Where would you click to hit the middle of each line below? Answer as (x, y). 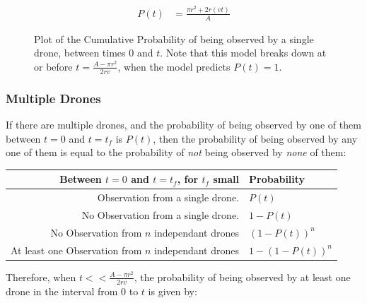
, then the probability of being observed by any (255, 138)
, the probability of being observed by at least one (242, 277)
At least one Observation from (76, 250)
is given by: (173, 291)
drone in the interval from (62, 291)
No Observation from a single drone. (160, 214)
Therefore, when (41, 277)
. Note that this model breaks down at (243, 53)
